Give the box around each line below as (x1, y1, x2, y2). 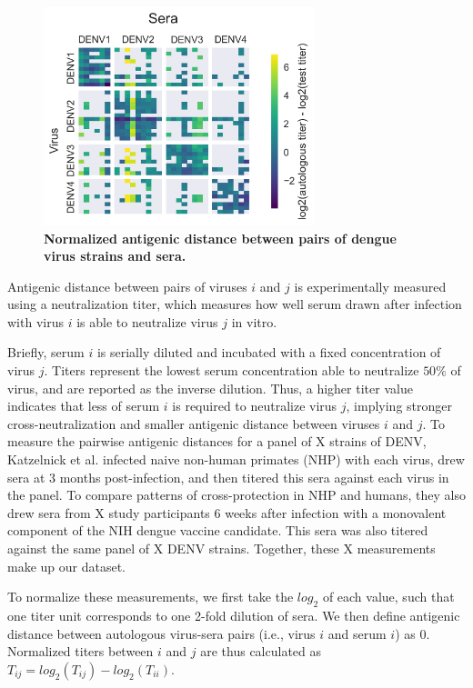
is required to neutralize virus (172, 396, 337, 415)
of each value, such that (322, 587, 455, 606)
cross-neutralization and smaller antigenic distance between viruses (7, 414, 380, 433)
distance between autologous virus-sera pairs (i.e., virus (7, 623, 316, 643)
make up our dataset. (7, 556, 126, 575)
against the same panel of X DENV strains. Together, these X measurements (7, 539, 436, 558)
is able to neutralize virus (76, 312, 218, 331)
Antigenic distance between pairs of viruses (7, 276, 247, 295)
